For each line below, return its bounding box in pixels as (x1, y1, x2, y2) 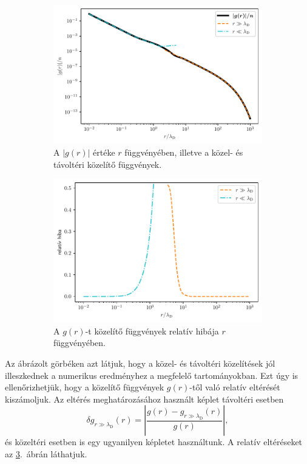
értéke (93, 146, 115, 159)
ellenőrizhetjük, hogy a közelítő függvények (5, 381, 164, 393)
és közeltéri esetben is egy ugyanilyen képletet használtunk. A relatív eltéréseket (5, 435, 303, 448)
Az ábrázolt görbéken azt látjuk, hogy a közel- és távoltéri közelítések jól (5, 357, 275, 369)
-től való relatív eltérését (189, 381, 280, 393)
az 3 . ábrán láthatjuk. (5, 447, 87, 460)
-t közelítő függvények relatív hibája (85, 324, 219, 337)
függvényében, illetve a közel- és (124, 146, 243, 159)
